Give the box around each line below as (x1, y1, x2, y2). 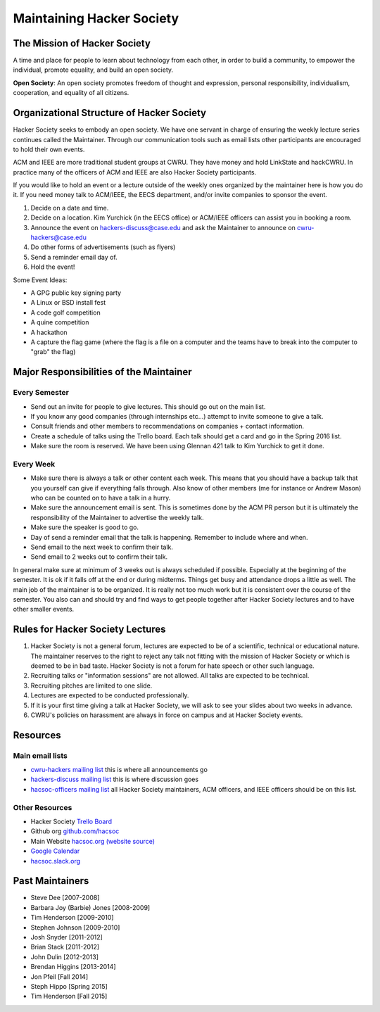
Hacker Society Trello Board (30, 817, 113, 826)
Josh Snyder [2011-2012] (30, 933, 103, 942)
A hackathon (30, 328, 68, 336)
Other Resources (13, 802, 72, 812)
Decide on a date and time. (30, 203, 109, 212)
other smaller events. (13, 605, 75, 614)
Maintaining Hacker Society (13, 11, 179, 26)
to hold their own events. (13, 145, 85, 153)
